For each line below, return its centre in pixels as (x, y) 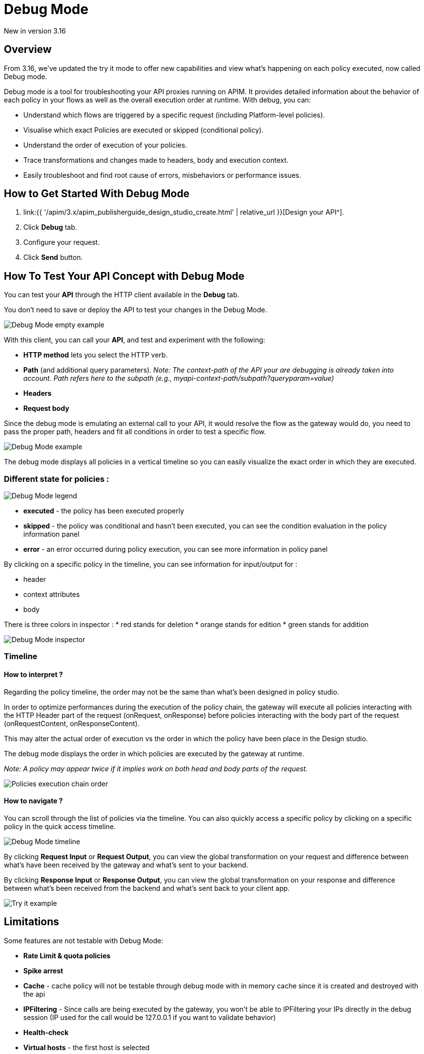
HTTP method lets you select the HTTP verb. (96, 355)
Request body (46, 408)
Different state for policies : (57, 479)
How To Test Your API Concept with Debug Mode (124, 276)
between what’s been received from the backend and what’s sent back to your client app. (147, 888)
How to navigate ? (34, 801)
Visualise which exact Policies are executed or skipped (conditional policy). (144, 130)
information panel (51, 534)
